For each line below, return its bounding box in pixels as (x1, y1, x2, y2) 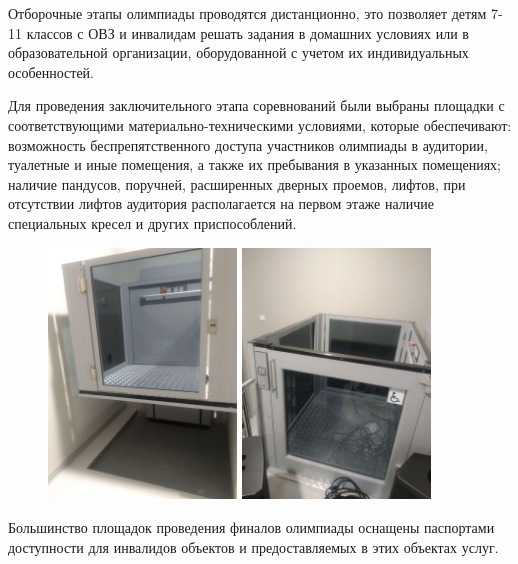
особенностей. (8, 61, 94, 82)
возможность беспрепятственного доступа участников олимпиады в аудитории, (8, 134, 488, 155)
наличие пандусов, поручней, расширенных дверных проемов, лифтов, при (8, 173, 466, 194)
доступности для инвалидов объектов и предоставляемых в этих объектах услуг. (8, 536, 499, 557)
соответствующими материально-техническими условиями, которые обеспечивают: (8, 114, 512, 135)
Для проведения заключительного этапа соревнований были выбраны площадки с (8, 95, 505, 116)
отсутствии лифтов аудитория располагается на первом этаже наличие (8, 193, 435, 214)
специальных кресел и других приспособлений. (8, 212, 297, 233)
